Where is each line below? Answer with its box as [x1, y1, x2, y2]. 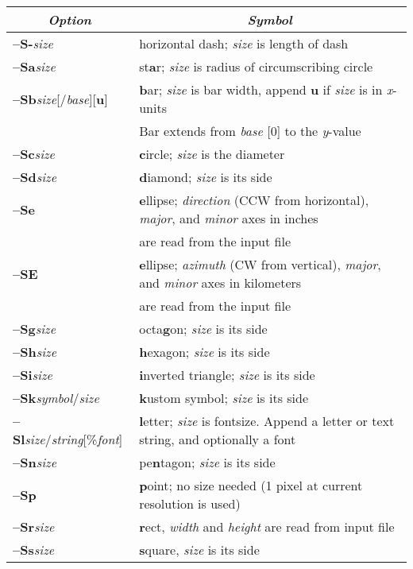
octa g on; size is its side [139, 319, 268, 338]
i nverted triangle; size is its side [139, 366, 315, 384]
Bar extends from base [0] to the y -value [139, 122, 361, 140]
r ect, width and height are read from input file [139, 517, 395, 536]
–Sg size [13, 319, 56, 338]
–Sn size [13, 453, 57, 471]
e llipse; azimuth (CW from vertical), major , [139, 255, 381, 273]
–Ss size [13, 540, 55, 559]
